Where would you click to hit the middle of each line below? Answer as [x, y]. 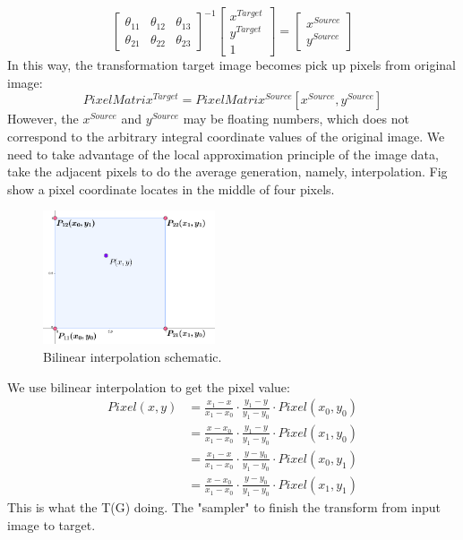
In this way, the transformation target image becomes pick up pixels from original [232, 65]
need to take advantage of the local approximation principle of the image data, [223, 154]
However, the [43, 119]
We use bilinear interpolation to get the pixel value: [149, 386]
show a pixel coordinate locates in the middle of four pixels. [171, 189]
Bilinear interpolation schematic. [133, 356]
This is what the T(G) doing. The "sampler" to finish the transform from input [224, 507]
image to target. [51, 524]
